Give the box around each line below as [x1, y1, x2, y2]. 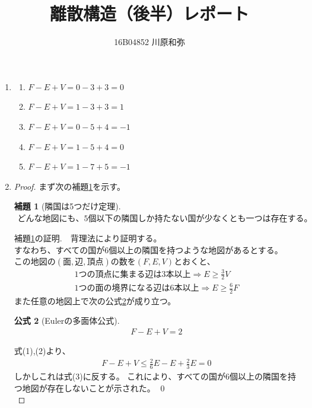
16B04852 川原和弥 [114, 36, 185, 48]
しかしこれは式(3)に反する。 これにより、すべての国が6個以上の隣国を [14, 370, 288, 383]
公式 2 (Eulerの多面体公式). [14, 314, 120, 327]
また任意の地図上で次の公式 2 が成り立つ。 [14, 294, 176, 307]
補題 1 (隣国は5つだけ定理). [14, 200, 121, 212]
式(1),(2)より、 [14, 345, 71, 357]
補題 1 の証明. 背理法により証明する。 [14, 231, 162, 244]
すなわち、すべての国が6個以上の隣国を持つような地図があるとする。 [14, 243, 283, 256]
